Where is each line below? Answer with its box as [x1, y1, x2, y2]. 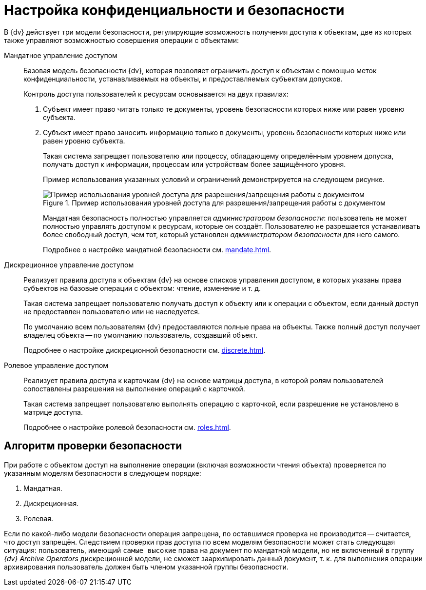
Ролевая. [23, 514, 54, 523]
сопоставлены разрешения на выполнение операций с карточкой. [23, 384, 245, 393]
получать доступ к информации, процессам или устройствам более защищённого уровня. [43, 160, 346, 168]
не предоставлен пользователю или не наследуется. [23, 307, 200, 316]
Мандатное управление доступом [4, 51, 117, 60]
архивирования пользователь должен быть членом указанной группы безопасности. [4, 562, 289, 571]
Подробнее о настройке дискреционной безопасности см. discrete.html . [23, 346, 266, 354]
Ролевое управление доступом [4, 361, 109, 369]
